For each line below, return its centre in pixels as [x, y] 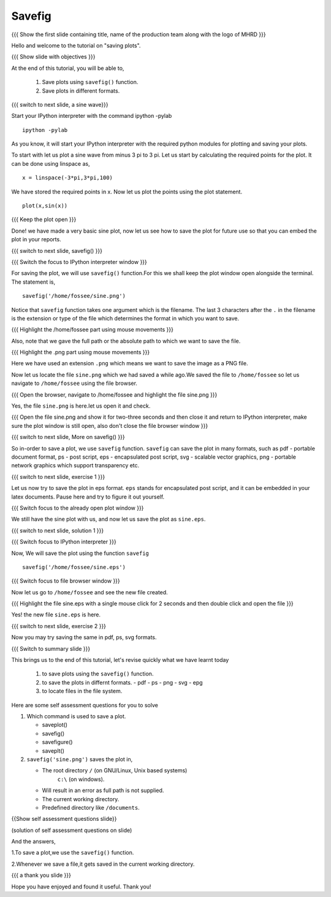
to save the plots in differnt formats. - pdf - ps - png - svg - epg [122, 682]
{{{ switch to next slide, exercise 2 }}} [59, 626]
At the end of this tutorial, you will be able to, [68, 68]
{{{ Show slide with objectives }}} [53, 57]
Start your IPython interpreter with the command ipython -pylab [92, 116]
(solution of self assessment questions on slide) [72, 830]
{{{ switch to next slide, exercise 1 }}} [58, 476]
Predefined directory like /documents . [91, 807]
